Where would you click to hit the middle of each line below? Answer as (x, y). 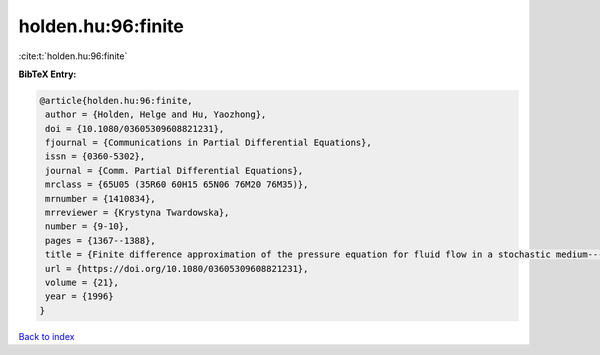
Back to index (46, 336)
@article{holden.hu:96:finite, (116, 100)
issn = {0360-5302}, (95, 156)
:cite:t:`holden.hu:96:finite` (73, 56)
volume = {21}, (82, 282)
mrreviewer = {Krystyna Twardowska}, (137, 213)
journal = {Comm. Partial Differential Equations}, (174, 170)
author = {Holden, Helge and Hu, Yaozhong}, (156, 114)
